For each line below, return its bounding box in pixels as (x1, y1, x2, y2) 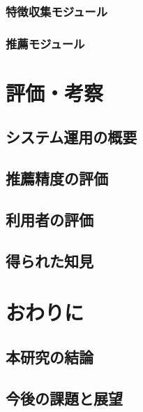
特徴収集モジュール (6, 2, 108, 20)
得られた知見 (6, 249, 93, 271)
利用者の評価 (6, 209, 93, 231)
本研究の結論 (6, 345, 93, 367)
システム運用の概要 (6, 126, 137, 148)
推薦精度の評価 (6, 167, 108, 189)
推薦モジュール (6, 34, 85, 52)
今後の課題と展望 (6, 387, 123, 408)
